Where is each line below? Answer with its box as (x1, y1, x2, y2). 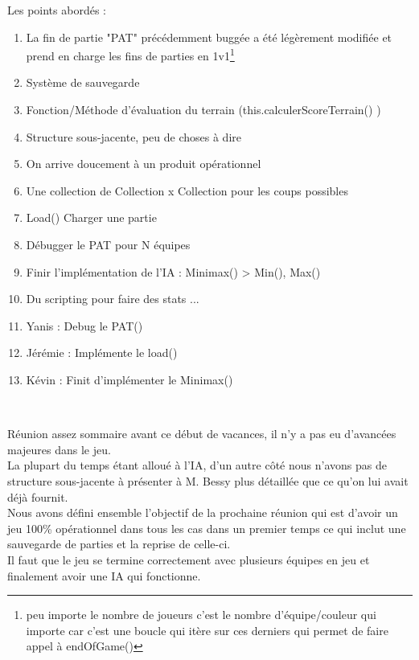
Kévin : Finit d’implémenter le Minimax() (26, 371, 233, 387)
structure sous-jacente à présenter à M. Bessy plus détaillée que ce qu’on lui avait (7, 472, 409, 489)
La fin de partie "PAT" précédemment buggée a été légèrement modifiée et (26, 28, 392, 45)
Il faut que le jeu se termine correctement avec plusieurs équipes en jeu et (7, 551, 370, 568)
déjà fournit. (7, 488, 68, 505)
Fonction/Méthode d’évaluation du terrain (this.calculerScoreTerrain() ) (26, 101, 381, 118)
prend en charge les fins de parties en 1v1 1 (26, 45, 235, 64)
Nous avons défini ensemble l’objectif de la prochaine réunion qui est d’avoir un (7, 504, 398, 521)
